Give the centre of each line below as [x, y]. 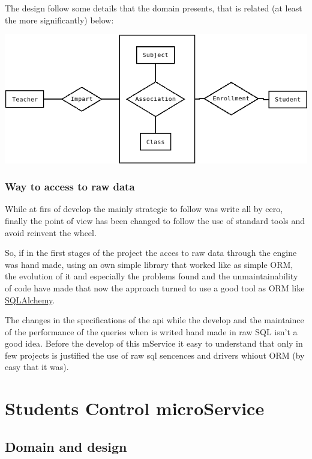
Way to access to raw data [70, 187]
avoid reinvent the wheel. [51, 232]
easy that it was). [37, 367]
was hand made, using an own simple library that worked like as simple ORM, [149, 264]
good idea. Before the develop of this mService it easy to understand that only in [154, 343]
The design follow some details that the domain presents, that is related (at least [154, 8]
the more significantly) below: [59, 20]
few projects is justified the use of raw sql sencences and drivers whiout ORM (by [155, 355]
